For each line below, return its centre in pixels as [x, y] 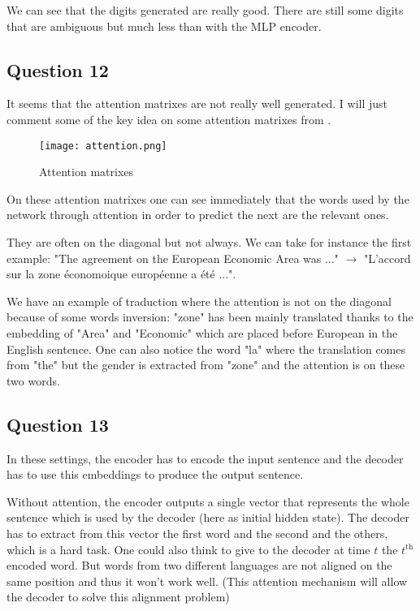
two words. [33, 380]
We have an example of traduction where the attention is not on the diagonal [199, 301]
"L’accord [387, 258]
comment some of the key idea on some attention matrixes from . [169, 119]
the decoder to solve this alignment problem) [118, 597]
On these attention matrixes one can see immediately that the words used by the [208, 198]
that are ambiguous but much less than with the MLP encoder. [164, 26]
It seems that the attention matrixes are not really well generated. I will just [197, 103]
